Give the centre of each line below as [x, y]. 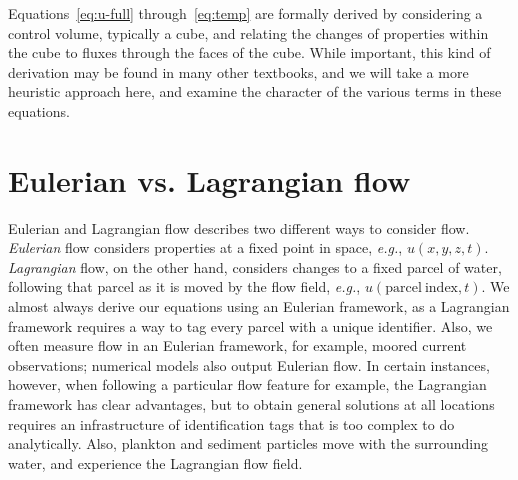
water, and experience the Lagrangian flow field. [155, 462]
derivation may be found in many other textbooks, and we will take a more [238, 71]
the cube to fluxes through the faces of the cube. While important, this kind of [249, 52]
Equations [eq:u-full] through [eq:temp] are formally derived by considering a [245, 13]
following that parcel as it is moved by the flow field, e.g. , [184, 286]
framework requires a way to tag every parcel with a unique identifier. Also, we [250, 325]
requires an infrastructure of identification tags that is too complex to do [231, 423]
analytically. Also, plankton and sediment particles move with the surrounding [248, 443]
